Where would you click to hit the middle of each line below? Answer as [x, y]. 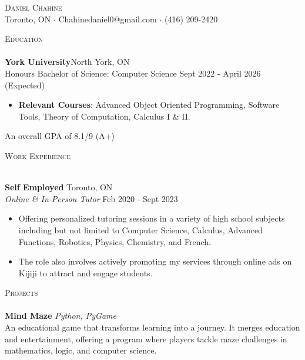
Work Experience [38, 155]
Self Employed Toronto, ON [59, 187]
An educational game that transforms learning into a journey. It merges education [152, 327]
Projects [21, 293]
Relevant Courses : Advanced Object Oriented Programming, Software [149, 105]
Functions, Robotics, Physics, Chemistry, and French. [115, 241]
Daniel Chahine [33, 7]
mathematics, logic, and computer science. [81, 350]
